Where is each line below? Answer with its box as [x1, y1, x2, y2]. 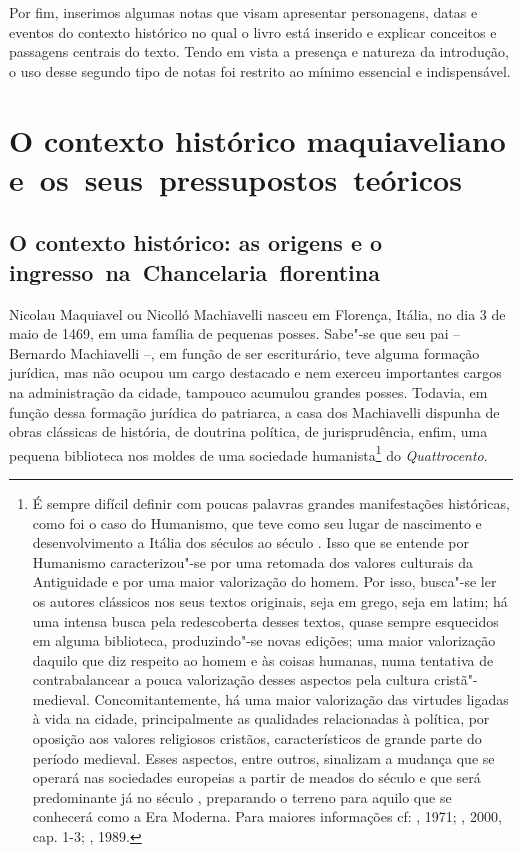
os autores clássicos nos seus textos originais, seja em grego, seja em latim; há [32, 590, 508, 611]
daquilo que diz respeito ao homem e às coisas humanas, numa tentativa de [32, 649, 494, 670]
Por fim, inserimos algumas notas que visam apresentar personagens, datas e [9, 2, 478, 22]
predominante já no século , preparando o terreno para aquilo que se [32, 786, 452, 807]
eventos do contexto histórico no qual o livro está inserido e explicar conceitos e [9, 21, 497, 42]
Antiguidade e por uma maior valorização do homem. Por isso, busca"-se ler [32, 571, 497, 592]
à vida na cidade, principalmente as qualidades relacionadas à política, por [32, 708, 490, 729]
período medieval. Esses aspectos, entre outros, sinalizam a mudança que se [32, 747, 495, 768]
